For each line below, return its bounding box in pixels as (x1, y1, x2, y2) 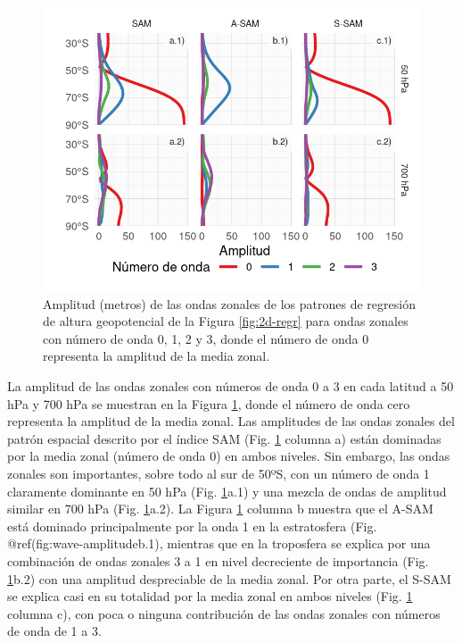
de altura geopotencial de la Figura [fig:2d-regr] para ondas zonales (43, 312, 408, 330)
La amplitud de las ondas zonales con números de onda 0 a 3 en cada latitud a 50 (7, 376, 454, 395)
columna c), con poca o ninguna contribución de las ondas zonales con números (7, 604, 441, 622)
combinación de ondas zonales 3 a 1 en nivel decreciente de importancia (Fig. (7, 551, 429, 570)
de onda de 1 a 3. (7, 622, 102, 640)
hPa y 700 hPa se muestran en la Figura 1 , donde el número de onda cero (7, 394, 410, 413)
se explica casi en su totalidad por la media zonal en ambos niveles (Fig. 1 (7, 587, 413, 605)
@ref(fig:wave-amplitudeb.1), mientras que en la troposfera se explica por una (7, 534, 431, 553)
